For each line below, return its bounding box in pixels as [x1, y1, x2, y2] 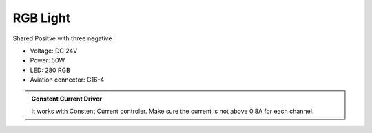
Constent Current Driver [31, 95, 103, 103]
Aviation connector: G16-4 [30, 75, 105, 84]
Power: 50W [30, 56, 65, 64]
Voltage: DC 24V [30, 47, 78, 55]
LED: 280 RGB [30, 66, 70, 74]
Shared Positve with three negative [12, 34, 112, 43]
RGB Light [12, 10, 71, 25]
